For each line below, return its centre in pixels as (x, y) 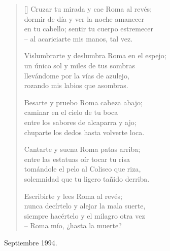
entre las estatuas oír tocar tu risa (77, 159)
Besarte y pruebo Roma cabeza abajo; (83, 102)
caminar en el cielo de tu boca (71, 112)
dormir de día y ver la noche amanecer (84, 18)
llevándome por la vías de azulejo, (77, 75)
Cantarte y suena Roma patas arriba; (82, 149)
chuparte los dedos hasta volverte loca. (84, 132)
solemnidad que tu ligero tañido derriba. (87, 178)
